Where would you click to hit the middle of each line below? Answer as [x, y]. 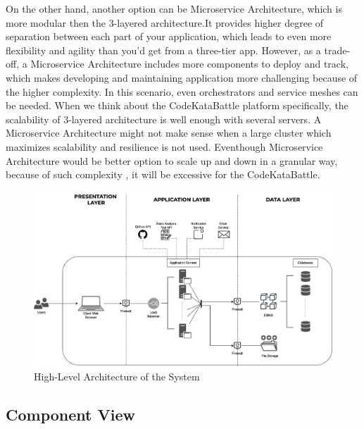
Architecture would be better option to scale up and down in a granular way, [172, 160]
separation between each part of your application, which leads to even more [169, 36]
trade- [337, 50]
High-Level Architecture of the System [117, 376]
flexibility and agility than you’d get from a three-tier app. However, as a [163, 50]
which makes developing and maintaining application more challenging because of [182, 77]
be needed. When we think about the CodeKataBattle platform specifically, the [177, 105]
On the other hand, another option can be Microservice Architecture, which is [174, 8]
